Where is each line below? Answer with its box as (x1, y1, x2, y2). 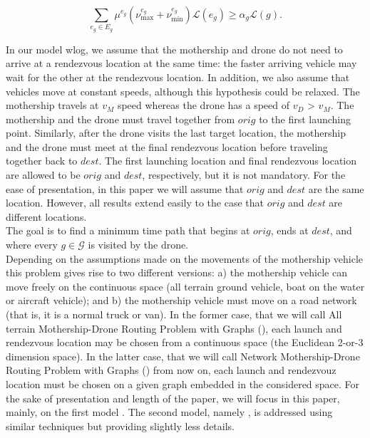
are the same (308, 181, 364, 196)
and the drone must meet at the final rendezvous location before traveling (6, 139, 328, 154)
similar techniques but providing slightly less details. (6, 418, 235, 433)
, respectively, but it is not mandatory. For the (142, 167, 346, 182)
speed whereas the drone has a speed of (117, 98, 290, 113)
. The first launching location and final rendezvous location (98, 153, 357, 168)
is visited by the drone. (88, 237, 189, 252)
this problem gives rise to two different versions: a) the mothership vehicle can (6, 265, 347, 280)
